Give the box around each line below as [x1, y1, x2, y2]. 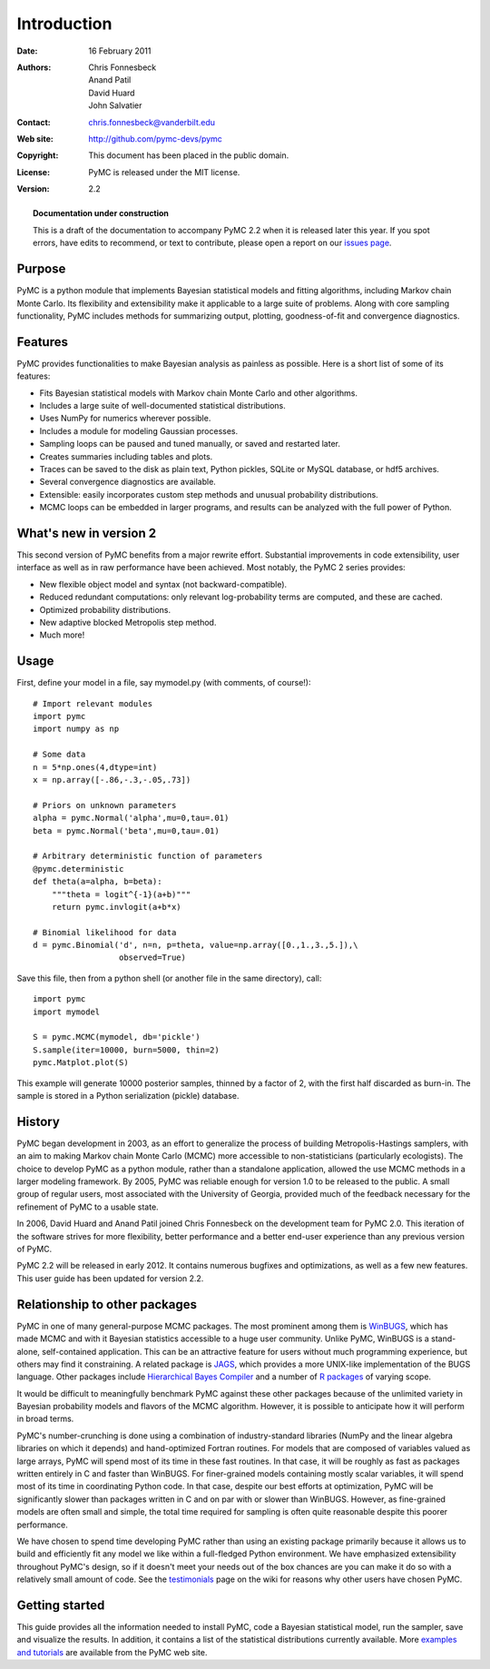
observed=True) [118, 953, 186, 963]
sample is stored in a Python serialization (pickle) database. [16, 1091, 240, 1101]
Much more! [39, 629, 85, 640]
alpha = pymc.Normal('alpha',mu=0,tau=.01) [33, 813, 230, 824]
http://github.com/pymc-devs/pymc [88, 133, 222, 144]
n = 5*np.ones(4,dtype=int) [33, 762, 158, 772]
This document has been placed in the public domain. [88, 150, 289, 161]
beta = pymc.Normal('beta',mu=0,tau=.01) [33, 825, 220, 835]
